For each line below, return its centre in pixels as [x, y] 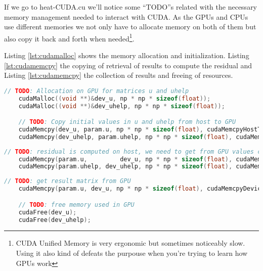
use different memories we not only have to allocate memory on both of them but [130, 27]
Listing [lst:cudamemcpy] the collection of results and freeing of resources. [119, 75]
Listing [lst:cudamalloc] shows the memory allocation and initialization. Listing [127, 55]
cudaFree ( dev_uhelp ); [55, 220]
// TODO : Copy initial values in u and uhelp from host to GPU [127, 122]
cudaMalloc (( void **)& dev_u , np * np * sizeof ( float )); [115, 98]
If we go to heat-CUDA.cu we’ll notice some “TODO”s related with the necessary [131, 7]
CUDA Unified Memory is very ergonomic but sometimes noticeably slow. [130, 243]
